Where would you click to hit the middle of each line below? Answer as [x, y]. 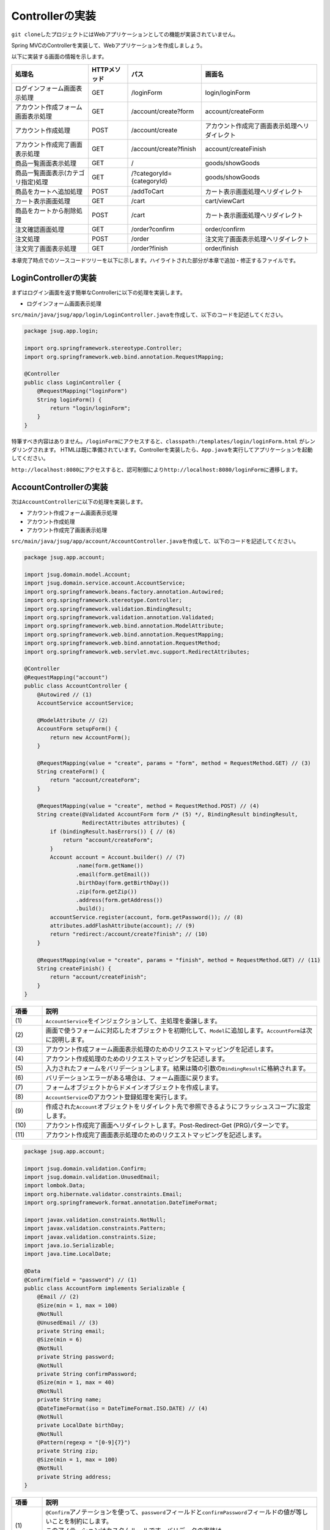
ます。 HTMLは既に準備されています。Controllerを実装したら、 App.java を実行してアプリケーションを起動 [178, 450]
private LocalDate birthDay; [81, 1425]
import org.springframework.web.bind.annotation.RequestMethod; [123, 643]
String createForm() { [71, 772]
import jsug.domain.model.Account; [77, 575]
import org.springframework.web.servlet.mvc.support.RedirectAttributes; [137, 651]
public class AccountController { [76, 686]
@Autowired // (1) [64, 694]
